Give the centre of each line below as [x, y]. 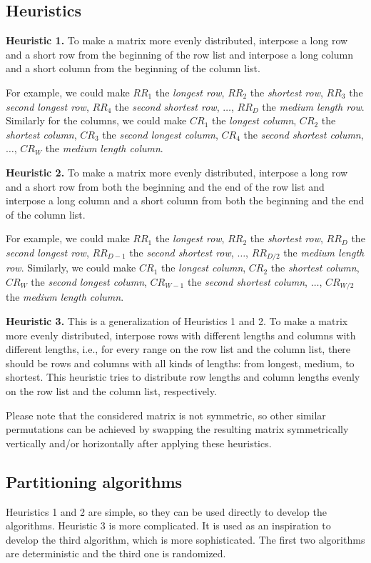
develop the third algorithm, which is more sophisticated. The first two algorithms [185, 539]
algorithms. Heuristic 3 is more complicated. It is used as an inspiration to [168, 525]
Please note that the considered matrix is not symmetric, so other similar [166, 415]
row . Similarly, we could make [71, 268]
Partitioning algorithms [94, 481]
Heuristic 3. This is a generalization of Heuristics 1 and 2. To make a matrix [177, 321]
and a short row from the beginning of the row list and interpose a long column [179, 54]
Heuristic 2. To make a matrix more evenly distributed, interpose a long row [177, 172]
